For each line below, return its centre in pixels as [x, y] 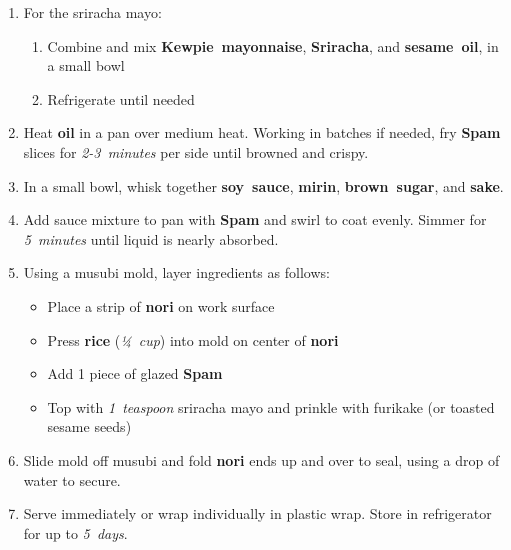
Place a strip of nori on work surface [161, 305]
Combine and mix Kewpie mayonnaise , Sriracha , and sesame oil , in [273, 45]
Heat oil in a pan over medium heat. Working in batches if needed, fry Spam [262, 132]
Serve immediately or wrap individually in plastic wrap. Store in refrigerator [257, 513]
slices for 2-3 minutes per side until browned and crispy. [196, 151]
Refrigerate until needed [121, 98]
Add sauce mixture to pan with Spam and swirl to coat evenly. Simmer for [255, 219]
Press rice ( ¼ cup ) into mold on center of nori [193, 339]
